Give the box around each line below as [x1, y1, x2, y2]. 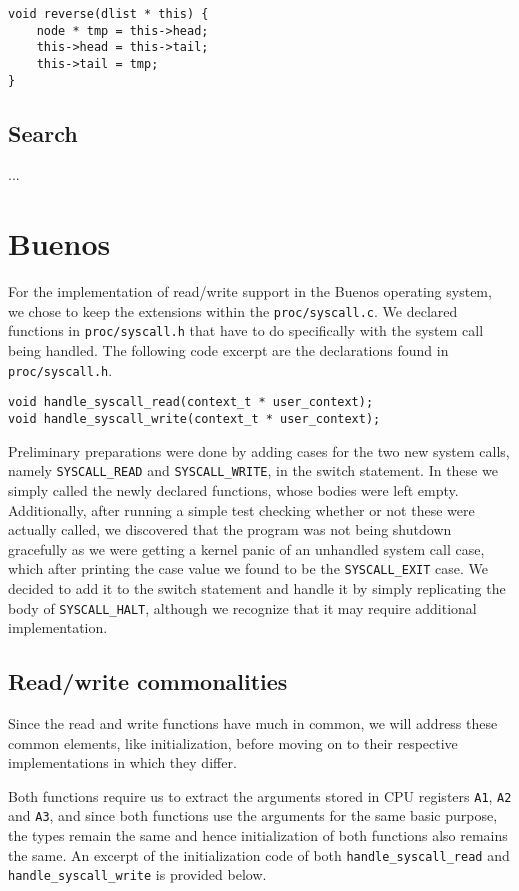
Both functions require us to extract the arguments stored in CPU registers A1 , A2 [8, 785, 512, 806]
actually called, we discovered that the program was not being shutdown [8, 519, 452, 540]
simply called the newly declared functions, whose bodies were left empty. [8, 479, 459, 500]
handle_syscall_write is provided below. [8, 864, 267, 885]
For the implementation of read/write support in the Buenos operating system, [8, 281, 492, 302]
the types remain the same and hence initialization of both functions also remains [8, 825, 508, 846]
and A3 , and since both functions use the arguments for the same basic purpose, [8, 805, 498, 826]
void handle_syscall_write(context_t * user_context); [8, 412, 381, 427]
